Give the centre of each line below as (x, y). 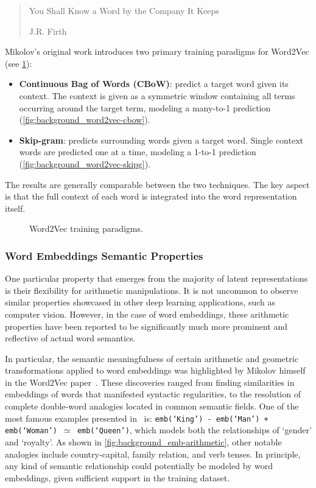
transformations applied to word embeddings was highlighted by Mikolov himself (155, 370)
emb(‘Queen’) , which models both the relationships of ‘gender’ (194, 430)
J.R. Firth (48, 31)
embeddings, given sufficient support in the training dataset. (118, 477)
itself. (15, 208)
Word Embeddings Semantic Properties (104, 255)
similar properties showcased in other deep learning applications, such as (140, 302)
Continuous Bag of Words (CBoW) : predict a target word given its (154, 84)
